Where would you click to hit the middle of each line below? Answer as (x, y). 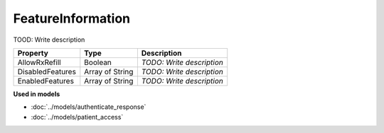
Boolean (98, 62)
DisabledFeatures (47, 71)
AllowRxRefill (39, 62)
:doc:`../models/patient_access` (77, 117)
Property (33, 53)
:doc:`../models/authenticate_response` (89, 107)
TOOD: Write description (49, 40)
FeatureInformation (72, 18)
